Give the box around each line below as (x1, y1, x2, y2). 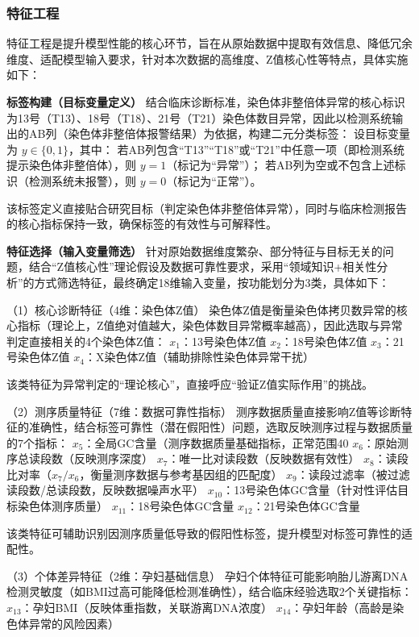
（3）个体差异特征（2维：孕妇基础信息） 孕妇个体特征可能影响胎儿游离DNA (6, 567, 409, 584)
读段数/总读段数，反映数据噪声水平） (6, 481, 204, 498)
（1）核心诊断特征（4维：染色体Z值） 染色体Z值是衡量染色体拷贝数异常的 (6, 301, 396, 318)
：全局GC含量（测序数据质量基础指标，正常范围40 (83, 434, 349, 451)
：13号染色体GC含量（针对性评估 (222, 481, 398, 498)
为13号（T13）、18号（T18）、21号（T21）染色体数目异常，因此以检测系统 (6, 109, 392, 126)
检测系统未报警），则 (28, 172, 136, 189)
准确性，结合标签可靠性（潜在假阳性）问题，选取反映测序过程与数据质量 (28, 418, 413, 435)
